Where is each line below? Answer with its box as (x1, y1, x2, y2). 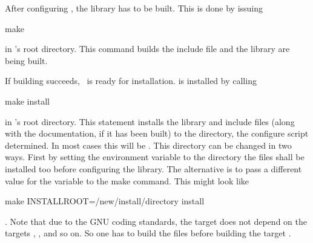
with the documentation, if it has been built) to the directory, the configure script (5, 127, 309, 140)
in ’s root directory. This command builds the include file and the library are (5, 42, 290, 55)
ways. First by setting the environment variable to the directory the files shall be (5, 151, 305, 163)
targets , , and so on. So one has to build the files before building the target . (5, 227, 291, 239)
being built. (5, 54, 48, 66)
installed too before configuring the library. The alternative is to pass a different (5, 162, 302, 175)
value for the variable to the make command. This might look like (5, 174, 249, 187)
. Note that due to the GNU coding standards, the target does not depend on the (5, 215, 307, 227)
